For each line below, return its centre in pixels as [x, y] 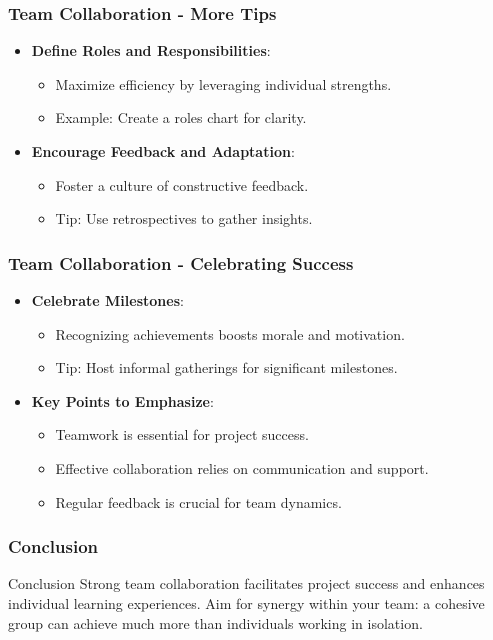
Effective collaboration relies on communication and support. [242, 467]
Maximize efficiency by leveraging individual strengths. [223, 83]
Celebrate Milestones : [107, 300]
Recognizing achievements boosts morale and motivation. [230, 333]
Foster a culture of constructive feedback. [182, 184]
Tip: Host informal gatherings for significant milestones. [226, 367]
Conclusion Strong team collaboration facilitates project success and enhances [246, 583]
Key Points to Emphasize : [122, 400]
